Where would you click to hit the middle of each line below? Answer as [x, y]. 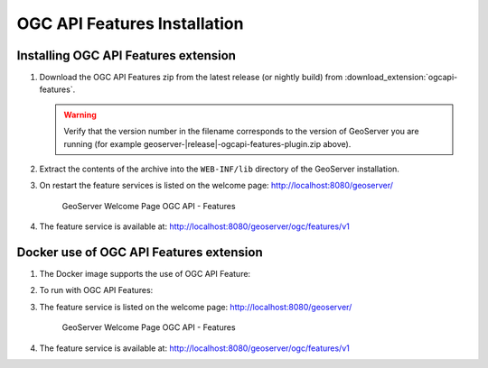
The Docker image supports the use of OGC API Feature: [145, 274]
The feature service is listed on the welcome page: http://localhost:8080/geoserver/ [196, 307]
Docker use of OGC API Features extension [140, 252]
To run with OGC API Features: [96, 290]
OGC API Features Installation [130, 23]
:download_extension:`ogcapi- [401, 78]
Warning [80, 115]
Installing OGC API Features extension [127, 55]
